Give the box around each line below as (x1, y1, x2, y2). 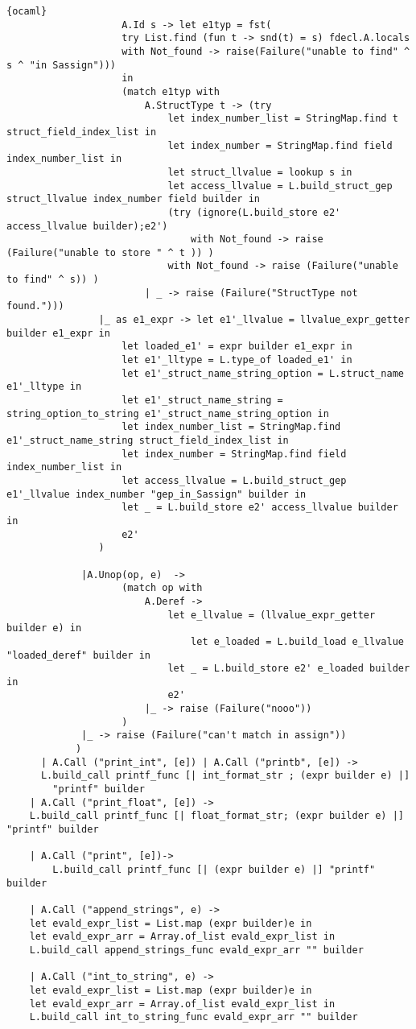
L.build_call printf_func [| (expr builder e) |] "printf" (52, 864, 376, 875)
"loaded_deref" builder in (6, 649, 150, 661)
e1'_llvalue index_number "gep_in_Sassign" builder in (6, 488, 307, 500)
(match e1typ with (122, 85, 220, 97)
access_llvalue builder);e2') (6, 220, 168, 232)
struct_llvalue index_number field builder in (6, 193, 260, 205)
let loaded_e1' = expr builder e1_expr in (122, 341, 352, 353)
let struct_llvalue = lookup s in (167, 166, 352, 178)
